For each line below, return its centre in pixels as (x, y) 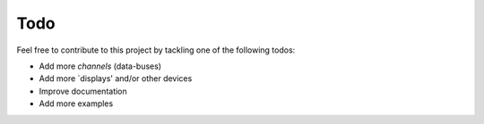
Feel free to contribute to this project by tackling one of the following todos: (156, 50)
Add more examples (76, 103)
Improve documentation (83, 91)
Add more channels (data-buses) (100, 66)
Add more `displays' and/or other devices (116, 79)
